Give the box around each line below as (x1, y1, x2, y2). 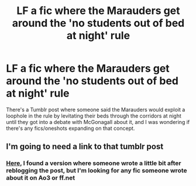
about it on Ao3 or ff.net (6, 174, 75, 182)
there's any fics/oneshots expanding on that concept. (6, 125, 135, 132)
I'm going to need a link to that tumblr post (6, 142, 164, 151)
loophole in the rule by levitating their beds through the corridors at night (6, 112, 181, 119)
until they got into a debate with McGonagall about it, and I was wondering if (6, 118, 190, 125)
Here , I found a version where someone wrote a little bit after (6, 159, 181, 167)
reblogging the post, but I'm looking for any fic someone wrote (6, 167, 187, 175)
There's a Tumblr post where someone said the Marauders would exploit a (6, 106, 185, 113)
